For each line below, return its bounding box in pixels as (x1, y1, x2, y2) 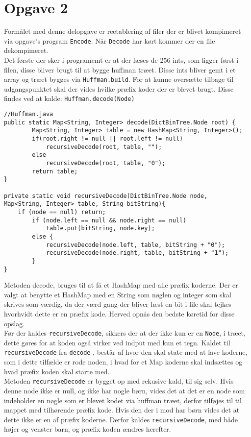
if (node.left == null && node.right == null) (32, 217, 187, 224)
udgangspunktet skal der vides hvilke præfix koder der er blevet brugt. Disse (4, 83, 234, 94)
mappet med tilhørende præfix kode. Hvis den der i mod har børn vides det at (4, 405, 240, 415)
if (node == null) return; (18, 208, 106, 216)
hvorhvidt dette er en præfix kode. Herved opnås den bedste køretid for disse (4, 308, 235, 318)
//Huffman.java (4, 111, 53, 118)
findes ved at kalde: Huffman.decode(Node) (4, 93, 135, 103)
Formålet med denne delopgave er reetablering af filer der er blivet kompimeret (4, 26, 241, 36)
